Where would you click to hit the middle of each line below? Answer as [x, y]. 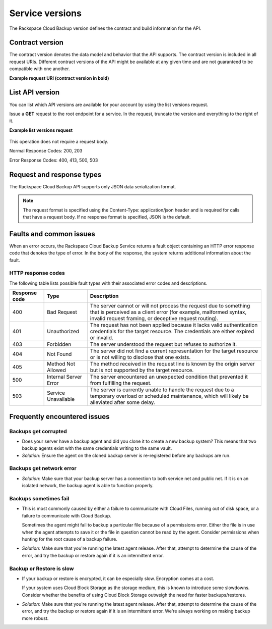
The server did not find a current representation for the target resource [174, 351]
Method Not [61, 364]
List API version [35, 93]
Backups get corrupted [38, 431]
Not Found [59, 354]
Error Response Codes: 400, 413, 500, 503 [54, 160]
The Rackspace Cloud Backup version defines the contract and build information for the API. [105, 28]
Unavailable [61, 399]
